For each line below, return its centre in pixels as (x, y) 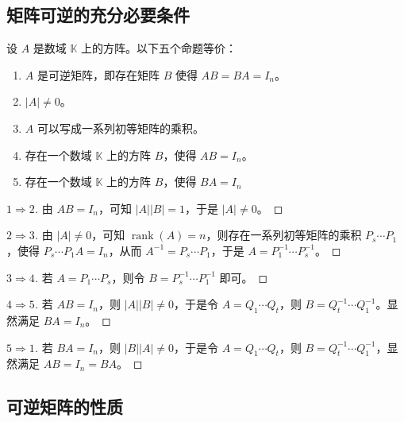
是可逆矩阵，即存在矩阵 (98, 74)
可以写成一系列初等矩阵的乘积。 (120, 128)
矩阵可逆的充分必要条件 (98, 15)
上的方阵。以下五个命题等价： (159, 48)
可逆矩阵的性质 (65, 407)
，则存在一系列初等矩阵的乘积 (284, 235)
